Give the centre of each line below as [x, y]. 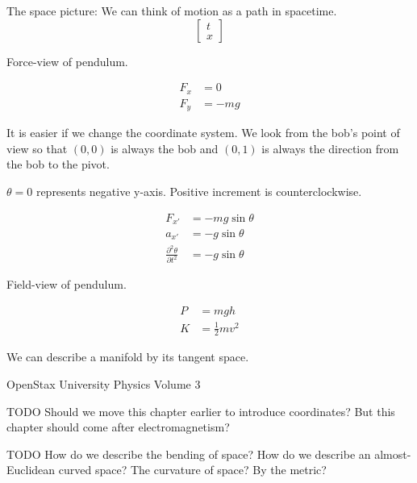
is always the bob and [165, 148]
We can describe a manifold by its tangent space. [128, 357]
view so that [37, 148]
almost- [393, 454]
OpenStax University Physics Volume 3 [104, 384]
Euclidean [31, 470]
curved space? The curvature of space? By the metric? [192, 470]
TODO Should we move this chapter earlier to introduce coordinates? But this [201, 411]
